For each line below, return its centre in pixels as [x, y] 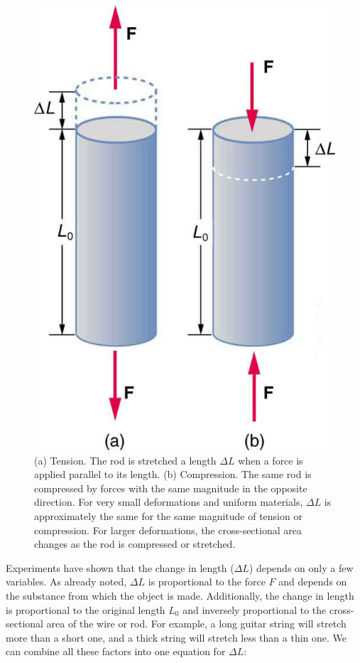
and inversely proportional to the [255, 609]
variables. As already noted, [66, 582]
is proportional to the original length [86, 609]
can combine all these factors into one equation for [116, 651]
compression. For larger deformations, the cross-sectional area [168, 530]
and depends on [313, 582]
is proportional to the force [207, 582]
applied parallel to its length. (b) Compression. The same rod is [173, 474]
